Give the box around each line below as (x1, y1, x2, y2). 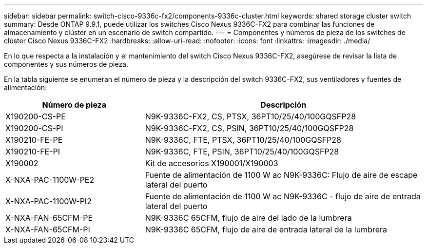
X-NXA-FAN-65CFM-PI (5, 225, 90, 234)
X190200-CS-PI (5, 123, 63, 133)
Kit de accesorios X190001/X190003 (145, 158, 278, 168)
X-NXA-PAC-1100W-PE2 (5, 175, 95, 185)
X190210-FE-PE (5, 135, 63, 145)
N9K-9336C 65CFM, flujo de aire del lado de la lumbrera (145, 213, 352, 223)
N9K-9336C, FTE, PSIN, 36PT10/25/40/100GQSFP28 (145, 147, 339, 156)
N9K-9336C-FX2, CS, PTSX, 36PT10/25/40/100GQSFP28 (145, 112, 356, 121)
